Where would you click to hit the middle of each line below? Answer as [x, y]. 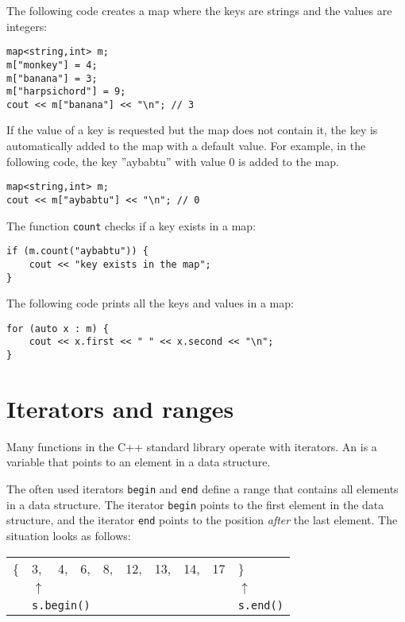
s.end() [260, 605]
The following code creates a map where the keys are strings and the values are [199, 10]
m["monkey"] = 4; [52, 65]
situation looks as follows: [69, 536]
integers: [27, 26]
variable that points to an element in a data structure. [139, 462]
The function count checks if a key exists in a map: [131, 225]
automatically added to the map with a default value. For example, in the [186, 146]
